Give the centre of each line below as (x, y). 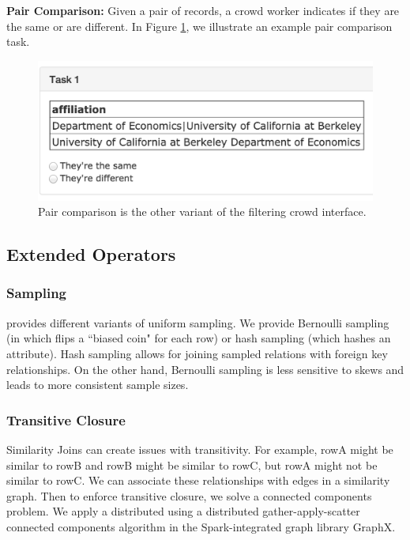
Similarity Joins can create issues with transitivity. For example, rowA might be (200, 449)
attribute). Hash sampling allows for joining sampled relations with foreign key (197, 353)
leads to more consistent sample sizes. (98, 385)
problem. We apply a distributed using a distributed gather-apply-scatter (183, 511)
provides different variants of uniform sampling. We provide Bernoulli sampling (198, 322)
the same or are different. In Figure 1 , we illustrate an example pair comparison (199, 26)
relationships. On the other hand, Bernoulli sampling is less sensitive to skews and (205, 369)
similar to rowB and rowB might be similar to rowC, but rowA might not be (192, 464)
